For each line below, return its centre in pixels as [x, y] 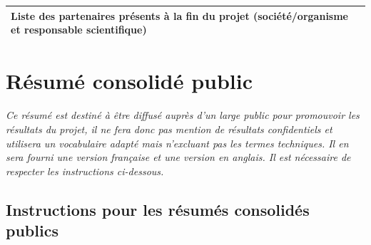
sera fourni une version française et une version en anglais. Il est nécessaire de [178, 157]
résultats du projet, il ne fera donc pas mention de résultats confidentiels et [169, 129]
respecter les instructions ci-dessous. [85, 171]
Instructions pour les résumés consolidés [158, 209]
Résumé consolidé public [129, 81]
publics [32, 230]
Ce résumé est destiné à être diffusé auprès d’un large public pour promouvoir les [183, 115]
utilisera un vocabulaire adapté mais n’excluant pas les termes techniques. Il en [177, 143]
